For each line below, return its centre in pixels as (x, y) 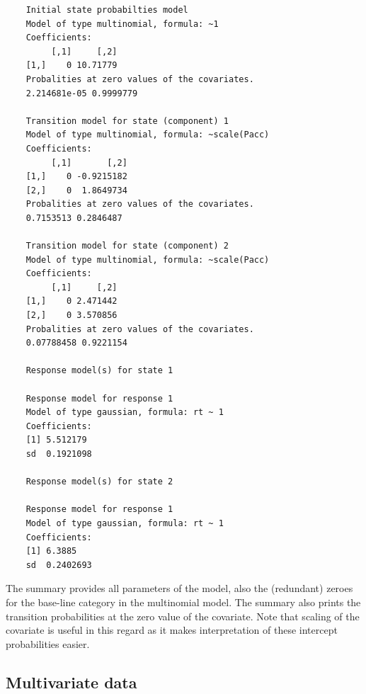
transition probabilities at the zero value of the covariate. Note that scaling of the (183, 616)
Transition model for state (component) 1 (127, 121)
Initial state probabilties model (107, 10)
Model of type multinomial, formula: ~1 (122, 24)
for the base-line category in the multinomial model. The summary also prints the (183, 602)
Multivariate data (72, 682)
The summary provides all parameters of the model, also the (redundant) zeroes (179, 588)
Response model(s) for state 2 (99, 482)
